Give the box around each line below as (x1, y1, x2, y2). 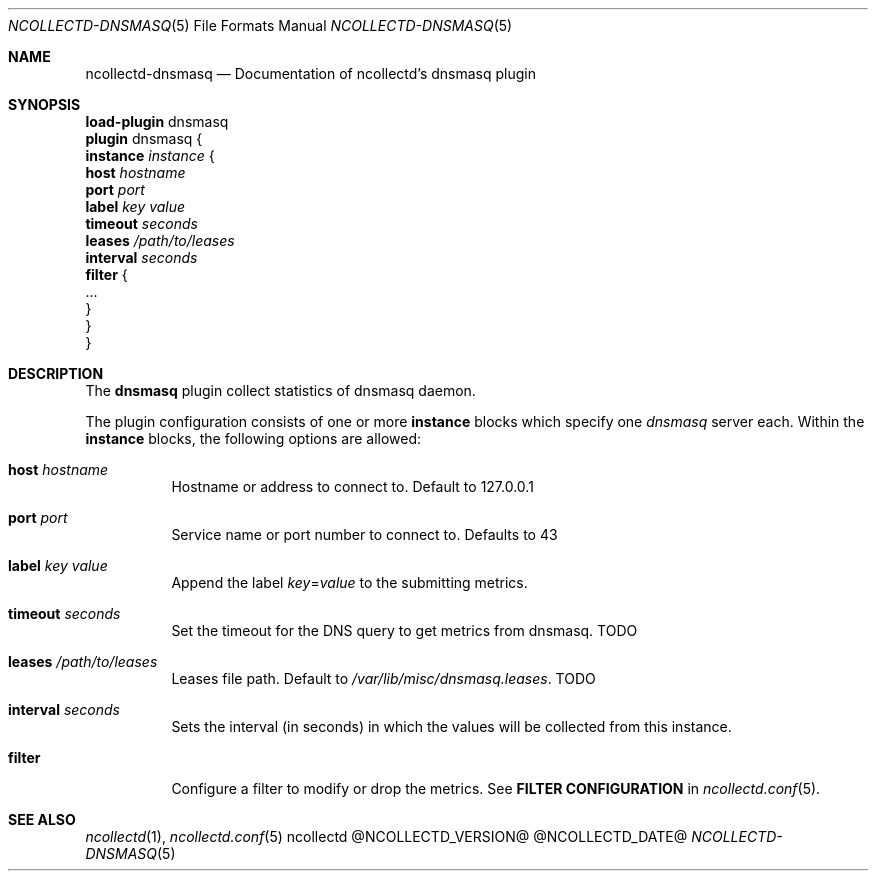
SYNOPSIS (8, 96, 81, 113)
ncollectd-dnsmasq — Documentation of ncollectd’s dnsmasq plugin (85, 65, 536, 82)
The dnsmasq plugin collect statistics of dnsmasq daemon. (85, 382, 476, 399)
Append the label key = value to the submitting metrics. (171, 574, 528, 591)
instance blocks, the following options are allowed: (85, 430, 422, 447)
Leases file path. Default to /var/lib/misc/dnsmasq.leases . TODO (171, 670, 596, 687)
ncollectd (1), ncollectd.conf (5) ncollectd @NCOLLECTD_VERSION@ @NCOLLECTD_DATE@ (85, 828, 688, 845)
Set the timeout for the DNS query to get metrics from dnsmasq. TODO (171, 622, 638, 639)
